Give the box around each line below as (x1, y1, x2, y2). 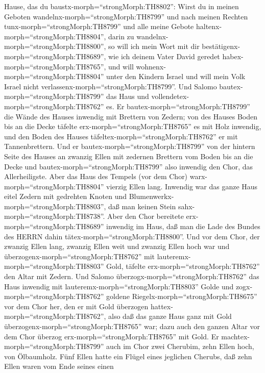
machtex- (221, 331, 250, 341)
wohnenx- (136, 61, 166, 71)
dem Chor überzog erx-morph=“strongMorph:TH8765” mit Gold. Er (4, 331, 219, 341)
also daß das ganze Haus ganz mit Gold (108, 311, 232, 321)
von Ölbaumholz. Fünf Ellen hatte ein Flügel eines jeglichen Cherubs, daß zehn (4, 351, 252, 361)
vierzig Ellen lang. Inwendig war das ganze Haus (106, 181, 258, 191)
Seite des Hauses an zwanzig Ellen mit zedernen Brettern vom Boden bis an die (4, 151, 253, 161)
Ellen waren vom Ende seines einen (4, 361, 114, 371)
